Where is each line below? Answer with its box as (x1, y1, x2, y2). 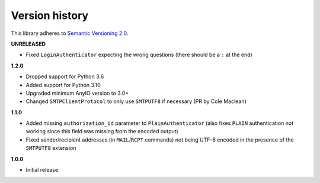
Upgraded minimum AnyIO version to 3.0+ (25, 89, 129, 97)
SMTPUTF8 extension (25, 145, 76, 152)
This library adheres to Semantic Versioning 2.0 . (11, 30, 129, 37)
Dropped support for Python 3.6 (25, 73, 104, 80)
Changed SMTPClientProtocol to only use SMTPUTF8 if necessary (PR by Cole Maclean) (25, 98, 247, 105)
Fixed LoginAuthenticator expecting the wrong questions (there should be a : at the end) (25, 51, 253, 59)
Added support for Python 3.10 (25, 81, 101, 88)
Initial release (25, 166, 59, 174)
